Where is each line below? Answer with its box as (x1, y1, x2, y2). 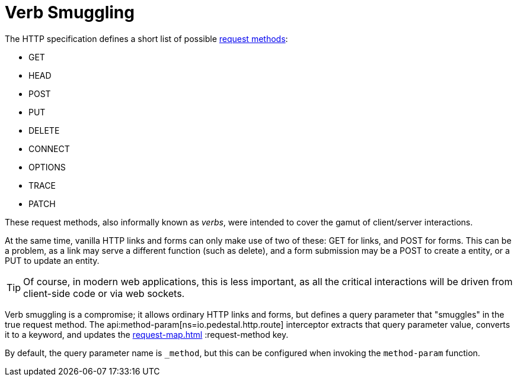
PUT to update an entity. (5, 255, 100, 266)
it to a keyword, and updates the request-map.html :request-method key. (5, 329, 289, 340)
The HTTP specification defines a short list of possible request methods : (5, 33, 288, 44)
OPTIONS (28, 162, 66, 172)
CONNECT (28, 143, 70, 154)
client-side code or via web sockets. (23, 287, 185, 299)
